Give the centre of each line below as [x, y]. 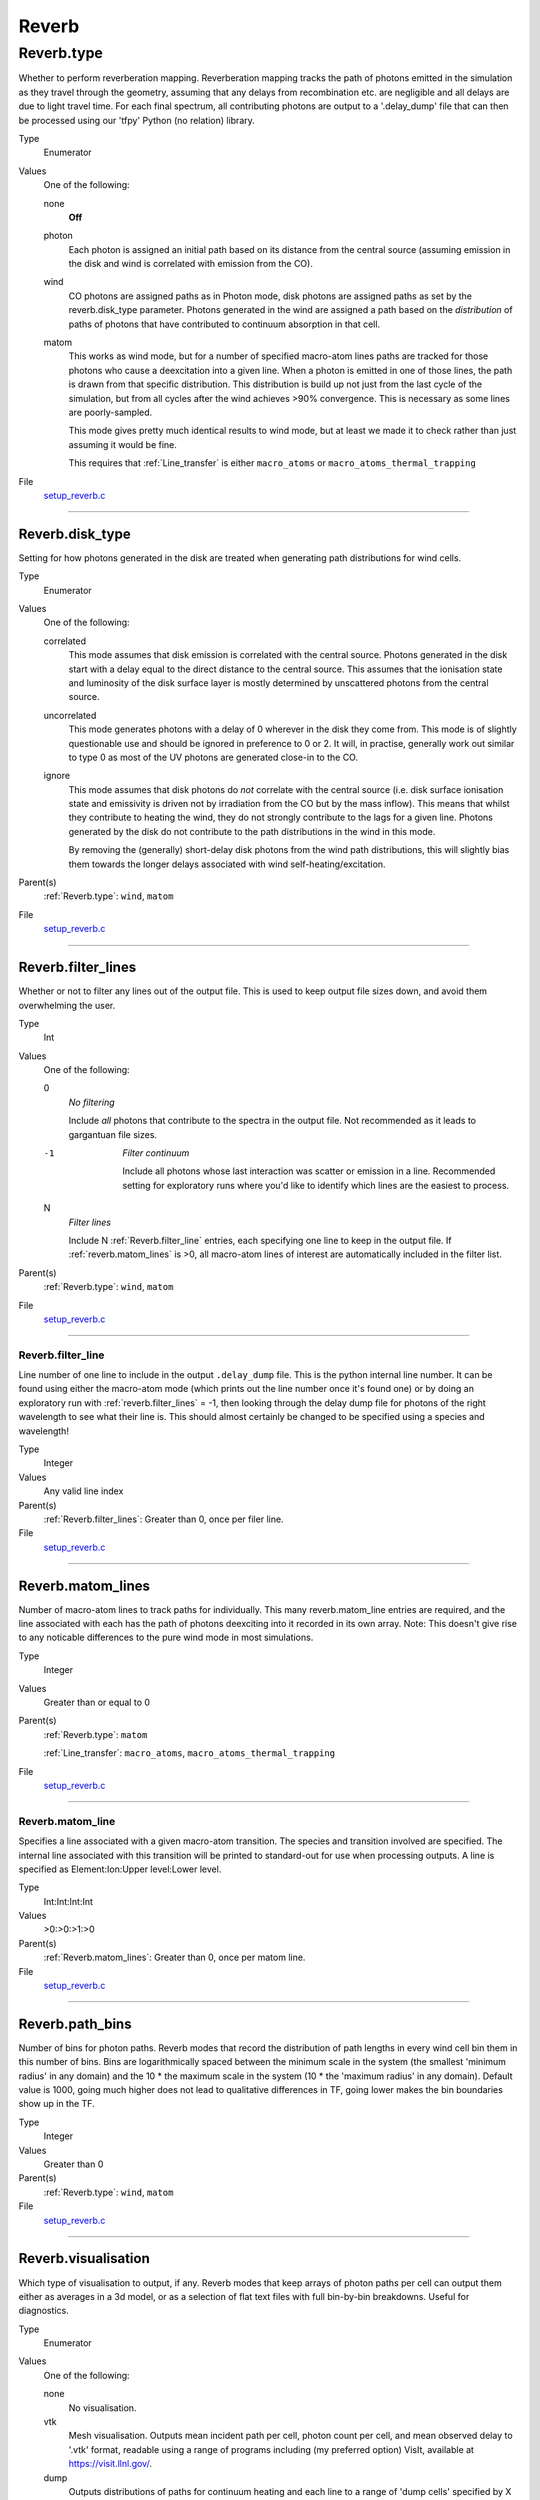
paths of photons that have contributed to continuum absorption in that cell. [224, 324]
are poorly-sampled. [110, 412]
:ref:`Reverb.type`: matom [95, 1734]
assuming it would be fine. [122, 444]
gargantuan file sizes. [113, 1134]
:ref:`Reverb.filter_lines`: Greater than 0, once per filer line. [163, 1519]
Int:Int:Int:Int [68, 1901]
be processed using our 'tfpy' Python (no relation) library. [136, 120]
